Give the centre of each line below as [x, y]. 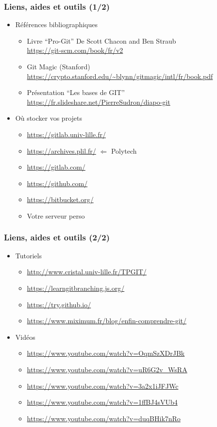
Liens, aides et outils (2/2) [57, 237]
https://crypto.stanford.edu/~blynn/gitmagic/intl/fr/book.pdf [120, 76]
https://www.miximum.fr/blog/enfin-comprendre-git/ [107, 321]
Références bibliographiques [57, 24]
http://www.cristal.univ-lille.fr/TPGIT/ [87, 272]
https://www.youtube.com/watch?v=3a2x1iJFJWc [103, 386]
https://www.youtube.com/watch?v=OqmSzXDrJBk [106, 353]
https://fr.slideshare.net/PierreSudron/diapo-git [99, 102]
